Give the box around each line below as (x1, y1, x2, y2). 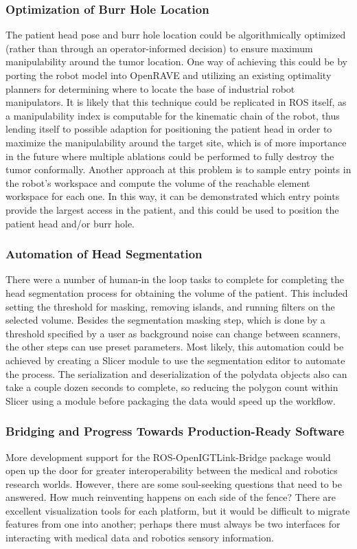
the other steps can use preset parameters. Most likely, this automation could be (5, 339, 344, 354)
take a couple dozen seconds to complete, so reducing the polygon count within (5, 380, 338, 394)
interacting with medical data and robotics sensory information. (5, 530, 274, 545)
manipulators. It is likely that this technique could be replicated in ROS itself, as (5, 95, 347, 109)
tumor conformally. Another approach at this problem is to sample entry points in (5, 162, 352, 177)
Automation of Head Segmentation (5, 245, 203, 262)
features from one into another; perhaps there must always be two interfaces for (5, 517, 341, 531)
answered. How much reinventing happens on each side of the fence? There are (5, 490, 336, 504)
